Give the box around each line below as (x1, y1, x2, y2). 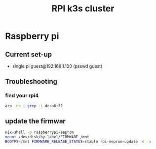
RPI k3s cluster (51, 3, 115, 14)
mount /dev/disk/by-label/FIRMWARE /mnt (5, 135, 90, 140)
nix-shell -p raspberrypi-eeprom (5, 130, 74, 135)
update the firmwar (5, 117, 66, 125)
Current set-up (5, 50, 52, 59)
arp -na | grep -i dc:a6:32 (5, 103, 63, 108)
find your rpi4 (5, 92, 39, 99)
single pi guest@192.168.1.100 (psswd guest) (12, 63, 103, 69)
